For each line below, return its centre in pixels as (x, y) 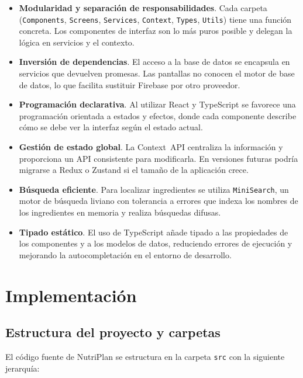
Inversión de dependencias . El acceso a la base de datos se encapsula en (154, 62)
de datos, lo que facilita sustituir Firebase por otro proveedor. (130, 84)
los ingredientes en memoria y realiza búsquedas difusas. (120, 212)
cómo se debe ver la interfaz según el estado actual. (111, 127)
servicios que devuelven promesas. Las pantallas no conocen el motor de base (157, 73)
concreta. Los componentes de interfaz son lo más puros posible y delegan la (156, 31)
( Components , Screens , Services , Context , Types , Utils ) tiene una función (155, 19)
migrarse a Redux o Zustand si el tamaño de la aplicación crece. (134, 170)
